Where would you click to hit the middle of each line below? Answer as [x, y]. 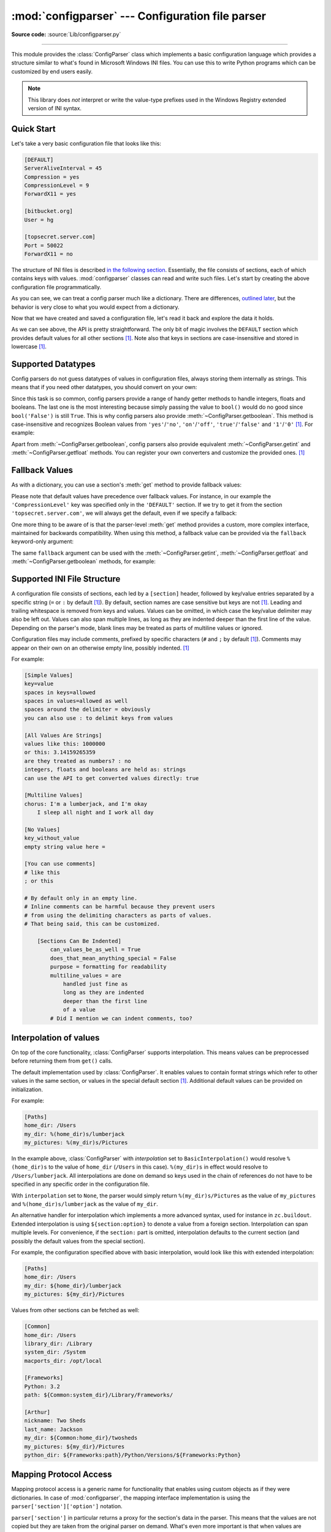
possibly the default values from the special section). [78, 1241]
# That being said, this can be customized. [92, 924]
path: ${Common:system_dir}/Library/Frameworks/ [99, 1395]
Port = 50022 [44, 245]
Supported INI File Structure [66, 579]
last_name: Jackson [53, 1429]
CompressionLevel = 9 [57, 185]
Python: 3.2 [42, 1386]
